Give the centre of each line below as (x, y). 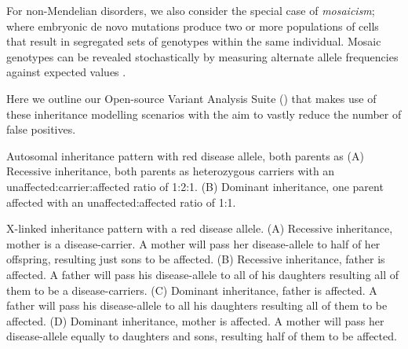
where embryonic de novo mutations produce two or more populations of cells (193, 26)
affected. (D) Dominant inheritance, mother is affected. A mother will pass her (195, 320)
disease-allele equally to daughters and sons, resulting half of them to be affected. (202, 336)
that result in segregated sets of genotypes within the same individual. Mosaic (194, 41)
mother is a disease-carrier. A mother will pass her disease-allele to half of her (193, 243)
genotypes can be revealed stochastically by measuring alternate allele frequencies (202, 56)
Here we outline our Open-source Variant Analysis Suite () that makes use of (191, 98)
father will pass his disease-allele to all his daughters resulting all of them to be (197, 305)
